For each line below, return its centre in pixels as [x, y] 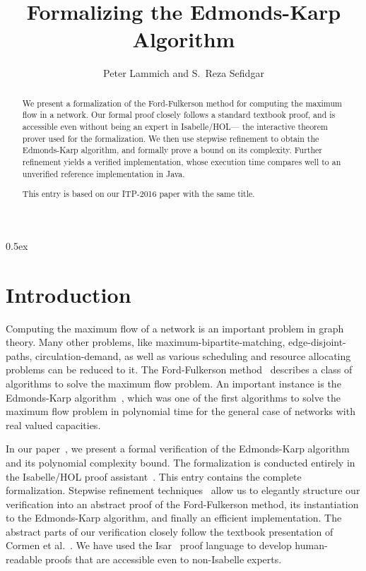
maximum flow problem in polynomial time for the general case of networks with [181, 411]
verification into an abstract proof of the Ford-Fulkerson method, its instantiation [182, 504]
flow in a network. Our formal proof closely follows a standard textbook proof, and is [179, 115]
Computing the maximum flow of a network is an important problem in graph [175, 328]
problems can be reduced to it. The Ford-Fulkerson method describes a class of [179, 369]
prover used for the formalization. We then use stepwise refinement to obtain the [171, 138]
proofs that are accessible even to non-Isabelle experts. [164, 559]
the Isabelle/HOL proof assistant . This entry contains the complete [154, 476]
